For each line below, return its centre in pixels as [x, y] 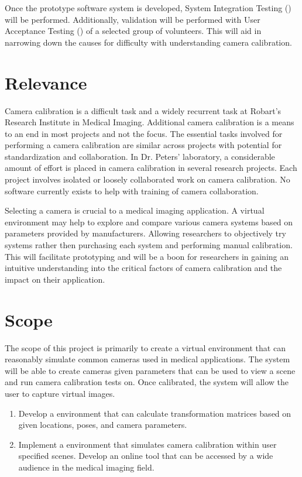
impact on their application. [55, 279]
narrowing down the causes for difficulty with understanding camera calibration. [148, 42]
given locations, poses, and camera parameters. [103, 425]
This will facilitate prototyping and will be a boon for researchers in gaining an [147, 256]
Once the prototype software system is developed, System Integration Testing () [148, 8]
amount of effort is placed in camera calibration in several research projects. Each [151, 168]
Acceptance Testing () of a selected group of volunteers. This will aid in [133, 31]
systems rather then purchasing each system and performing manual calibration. [149, 245]
